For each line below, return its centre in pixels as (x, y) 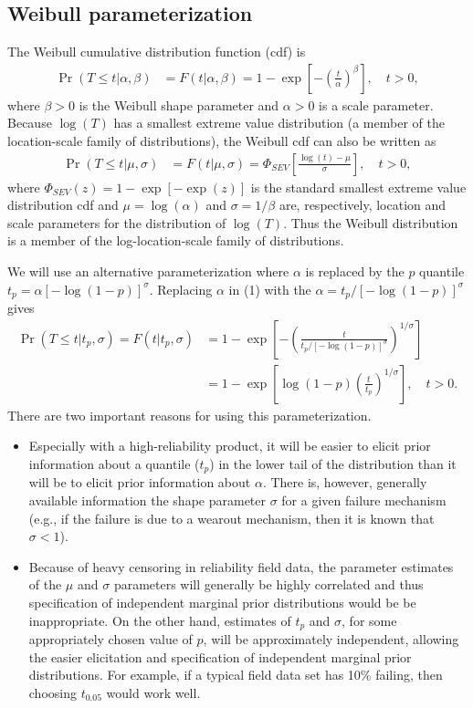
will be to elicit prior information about (140, 482)
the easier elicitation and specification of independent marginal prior (220, 656)
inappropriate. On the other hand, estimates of (160, 620)
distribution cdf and (63, 205)
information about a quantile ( (114, 463)
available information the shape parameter (147, 500)
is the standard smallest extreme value (358, 187)
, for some (369, 620)
